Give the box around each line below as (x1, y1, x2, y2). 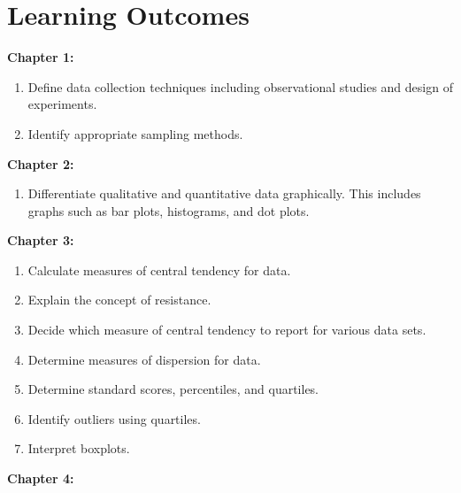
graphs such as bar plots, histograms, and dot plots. (27, 201, 310, 220)
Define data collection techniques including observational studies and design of (27, 77, 453, 96)
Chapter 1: (7, 48, 74, 66)
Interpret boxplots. (27, 439, 130, 458)
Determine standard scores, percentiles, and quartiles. (27, 380, 319, 398)
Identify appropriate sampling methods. (27, 124, 243, 143)
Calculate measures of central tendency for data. (27, 260, 291, 279)
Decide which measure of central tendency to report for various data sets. (27, 320, 426, 339)
